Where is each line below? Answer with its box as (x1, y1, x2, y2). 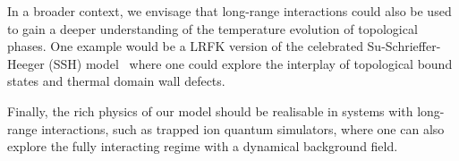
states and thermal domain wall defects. (7, 72, 225, 90)
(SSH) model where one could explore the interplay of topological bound (48, 54, 453, 72)
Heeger (7, 54, 45, 72)
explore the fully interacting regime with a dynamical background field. (7, 137, 398, 156)
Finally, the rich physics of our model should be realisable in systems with (7, 101, 413, 120)
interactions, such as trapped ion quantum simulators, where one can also (41, 119, 445, 138)
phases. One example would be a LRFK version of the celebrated (7, 37, 363, 55)
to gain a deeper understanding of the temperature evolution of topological (7, 19, 418, 38)
